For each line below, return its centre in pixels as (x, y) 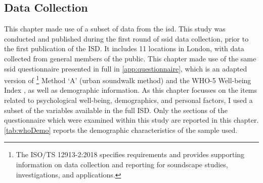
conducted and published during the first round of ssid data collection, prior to (126, 38)
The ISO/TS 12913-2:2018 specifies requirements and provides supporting (130, 154)
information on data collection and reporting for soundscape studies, (122, 164)
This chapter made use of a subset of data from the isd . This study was (115, 29)
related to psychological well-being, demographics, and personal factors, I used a (128, 100)
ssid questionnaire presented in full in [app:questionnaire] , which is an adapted (126, 68)
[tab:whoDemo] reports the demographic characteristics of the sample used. (121, 130)
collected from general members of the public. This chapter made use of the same (130, 58)
